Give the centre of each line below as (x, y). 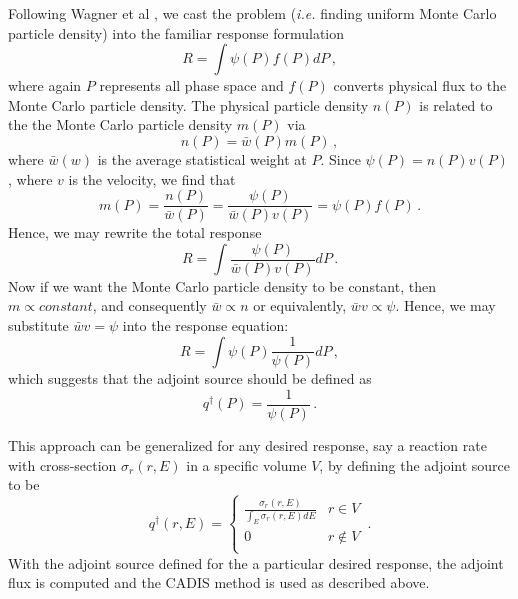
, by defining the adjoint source (415, 464)
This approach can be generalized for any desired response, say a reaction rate (247, 444)
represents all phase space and (191, 85)
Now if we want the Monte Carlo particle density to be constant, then (222, 285)
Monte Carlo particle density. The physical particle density (188, 104)
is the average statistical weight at (202, 158)
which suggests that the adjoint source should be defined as (190, 378)
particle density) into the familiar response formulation (176, 32)
